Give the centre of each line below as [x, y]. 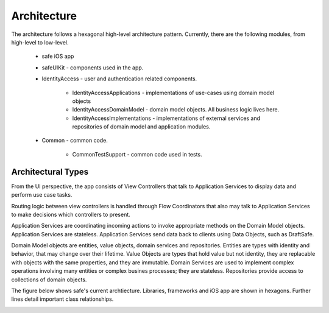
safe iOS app [58, 56]
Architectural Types [50, 171]
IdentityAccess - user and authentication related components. [119, 79]
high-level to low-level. [40, 42]
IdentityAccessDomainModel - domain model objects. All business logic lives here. [176, 110]
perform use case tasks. [42, 195]
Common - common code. [75, 141]
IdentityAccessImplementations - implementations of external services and [166, 118]
